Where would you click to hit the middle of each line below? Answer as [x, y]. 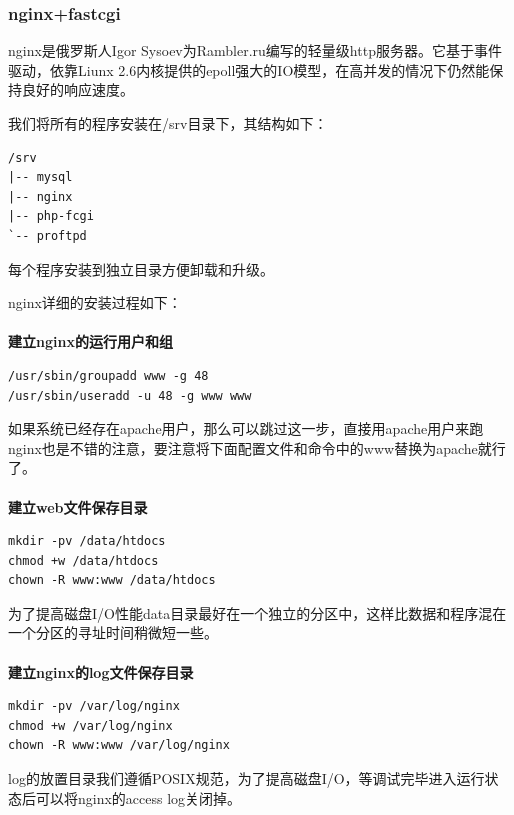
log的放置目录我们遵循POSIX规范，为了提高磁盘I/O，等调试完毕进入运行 [246, 778]
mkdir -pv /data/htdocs [87, 541]
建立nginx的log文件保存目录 [101, 671]
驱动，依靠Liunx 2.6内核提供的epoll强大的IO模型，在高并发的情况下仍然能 [249, 69]
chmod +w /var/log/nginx [90, 725]
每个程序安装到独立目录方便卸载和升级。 [141, 268]
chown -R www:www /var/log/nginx [119, 745]
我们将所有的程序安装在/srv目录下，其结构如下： [168, 123]
